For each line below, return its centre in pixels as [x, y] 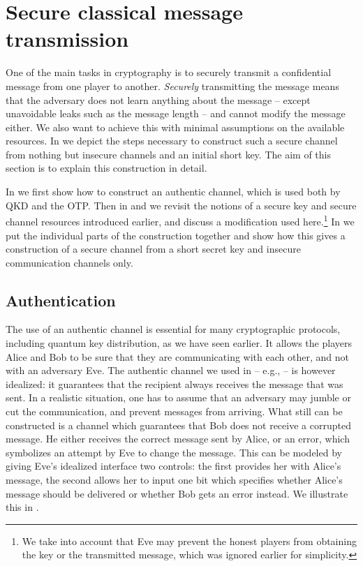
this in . [22, 507]
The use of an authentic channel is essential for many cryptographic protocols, [173, 329]
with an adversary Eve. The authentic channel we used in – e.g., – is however [171, 370]
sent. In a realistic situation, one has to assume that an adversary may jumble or [178, 397]
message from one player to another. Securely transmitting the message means [172, 85]
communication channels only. [69, 262]
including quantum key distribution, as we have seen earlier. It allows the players [179, 343]
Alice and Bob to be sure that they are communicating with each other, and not [177, 356]
